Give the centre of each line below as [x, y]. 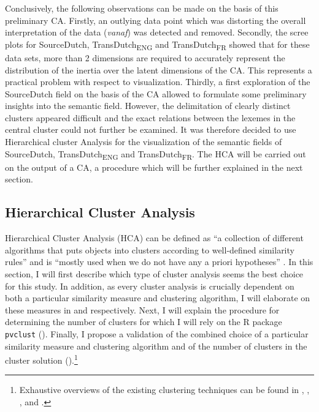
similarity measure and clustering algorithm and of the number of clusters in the [156, 346]
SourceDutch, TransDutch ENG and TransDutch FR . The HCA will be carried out [156, 154]
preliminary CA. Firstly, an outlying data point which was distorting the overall [156, 20]
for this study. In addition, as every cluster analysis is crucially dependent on [150, 286]
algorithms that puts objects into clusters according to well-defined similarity [150, 249]
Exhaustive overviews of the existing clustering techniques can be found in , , [164, 390]
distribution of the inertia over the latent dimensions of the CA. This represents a [159, 69]
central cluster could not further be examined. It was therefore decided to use [151, 129]
